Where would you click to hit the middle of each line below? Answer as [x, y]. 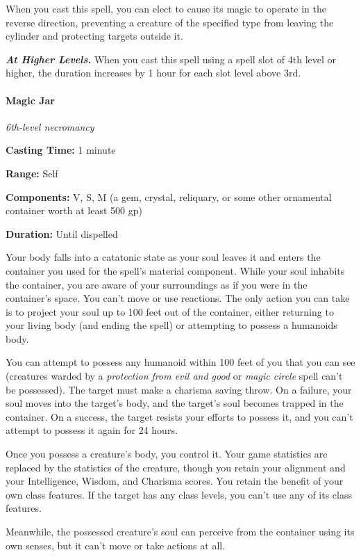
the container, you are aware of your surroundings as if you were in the [157, 284]
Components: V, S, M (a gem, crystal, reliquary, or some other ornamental [169, 196]
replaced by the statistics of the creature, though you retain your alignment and [176, 467]
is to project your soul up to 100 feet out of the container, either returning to [170, 311]
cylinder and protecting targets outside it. [94, 36]
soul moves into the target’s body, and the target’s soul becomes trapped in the [175, 403]
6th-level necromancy [50, 126]
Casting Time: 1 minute [61, 150]
